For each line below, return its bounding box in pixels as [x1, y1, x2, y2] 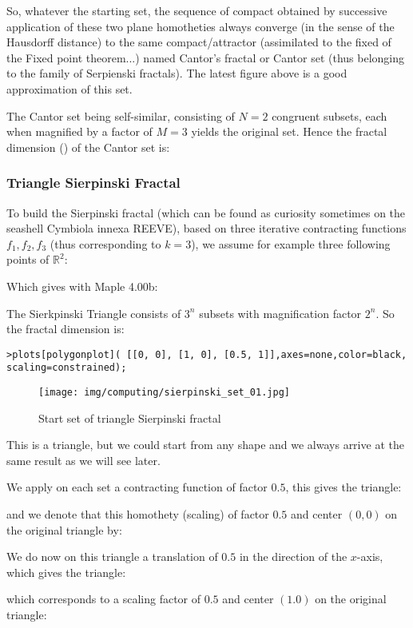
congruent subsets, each [272, 107, 387, 124]
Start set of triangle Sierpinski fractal [38, 409, 221, 426]
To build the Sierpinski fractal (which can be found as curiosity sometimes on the [6, 204, 406, 221]
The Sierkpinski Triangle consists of [6, 304, 181, 321]
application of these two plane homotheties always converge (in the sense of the [6, 18, 395, 34]
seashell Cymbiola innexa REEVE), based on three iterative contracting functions [6, 220, 407, 236]
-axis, [356, 548, 383, 565]
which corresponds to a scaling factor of [6, 590, 201, 607]
